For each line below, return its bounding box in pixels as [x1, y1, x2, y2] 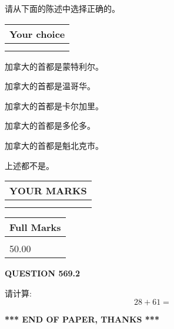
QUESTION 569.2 [5, 267, 81, 279]
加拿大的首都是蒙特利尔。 [5, 60, 103, 72]
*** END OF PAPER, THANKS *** [5, 313, 159, 325]
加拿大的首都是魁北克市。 [5, 139, 103, 151]
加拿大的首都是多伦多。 [5, 119, 95, 132]
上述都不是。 [5, 159, 54, 171]
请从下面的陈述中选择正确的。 [5, 2, 120, 14]
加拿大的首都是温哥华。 [5, 80, 95, 92]
